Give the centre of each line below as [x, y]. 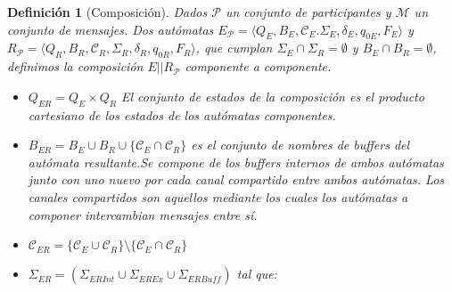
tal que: [257, 274]
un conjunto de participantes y [308, 12]
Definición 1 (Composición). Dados [107, 12]
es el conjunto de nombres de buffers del [300, 145]
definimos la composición [75, 66]
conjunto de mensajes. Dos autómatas [111, 29]
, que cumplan [234, 48]
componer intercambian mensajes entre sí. [143, 214]
